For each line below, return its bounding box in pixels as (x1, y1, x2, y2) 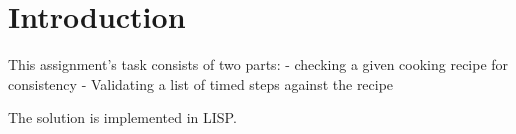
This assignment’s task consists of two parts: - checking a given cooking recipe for (8, 54, 509, 75)
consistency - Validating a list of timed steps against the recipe (8, 73, 394, 94)
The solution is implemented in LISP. (8, 107, 237, 128)
